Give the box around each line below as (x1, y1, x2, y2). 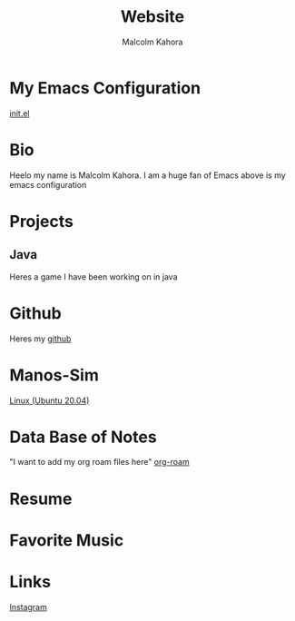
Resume (9, 488, 73, 509)
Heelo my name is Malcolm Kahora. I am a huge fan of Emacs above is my (9, 170, 286, 181)
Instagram (9, 601, 47, 612)
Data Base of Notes (9, 427, 157, 447)
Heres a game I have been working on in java (9, 271, 179, 282)
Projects (9, 211, 74, 232)
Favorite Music (9, 529, 124, 550)
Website (121, 6, 184, 27)
